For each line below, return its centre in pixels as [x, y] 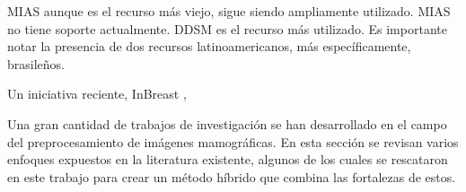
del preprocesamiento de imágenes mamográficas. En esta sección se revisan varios [233, 141]
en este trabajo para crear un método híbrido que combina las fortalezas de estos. [232, 176]
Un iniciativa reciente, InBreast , [97, 94]
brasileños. [36, 63]
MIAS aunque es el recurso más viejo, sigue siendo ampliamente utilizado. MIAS [229, 11]
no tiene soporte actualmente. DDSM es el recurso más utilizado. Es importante [227, 28]
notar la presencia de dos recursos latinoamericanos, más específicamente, [209, 46]
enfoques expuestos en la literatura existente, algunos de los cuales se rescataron [228, 159]
